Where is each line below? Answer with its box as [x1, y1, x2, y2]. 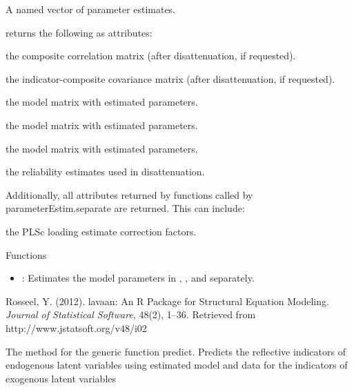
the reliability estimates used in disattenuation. [6, 164, 205, 179]
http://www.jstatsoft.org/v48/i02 [6, 320, 147, 335]
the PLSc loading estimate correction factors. [6, 224, 197, 238]
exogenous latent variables [6, 371, 117, 385]
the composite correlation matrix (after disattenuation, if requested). [6, 48, 296, 63]
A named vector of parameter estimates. [6, 2, 176, 16]
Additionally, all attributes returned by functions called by [6, 187, 253, 202]
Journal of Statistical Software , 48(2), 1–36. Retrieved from [6, 307, 256, 322]
